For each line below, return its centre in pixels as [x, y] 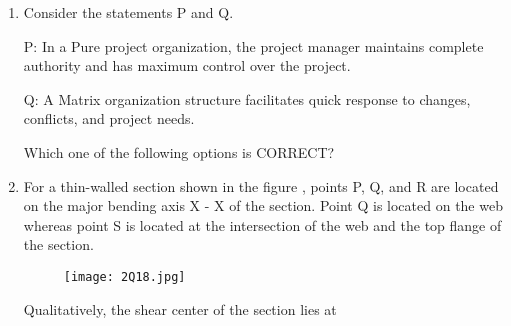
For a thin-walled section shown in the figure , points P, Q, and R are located [261, 185]
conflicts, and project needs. [109, 118]
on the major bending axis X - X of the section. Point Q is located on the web [263, 205]
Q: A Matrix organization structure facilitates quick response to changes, [247, 98]
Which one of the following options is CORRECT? [179, 151]
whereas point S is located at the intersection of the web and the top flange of [262, 224]
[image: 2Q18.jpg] [124, 276]
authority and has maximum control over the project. [187, 65]
